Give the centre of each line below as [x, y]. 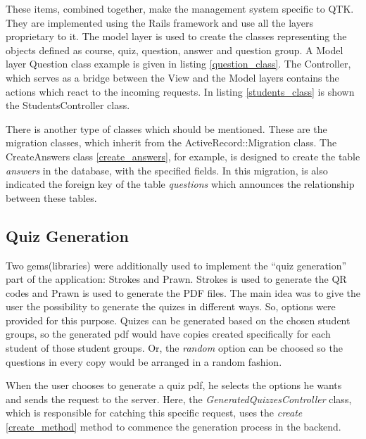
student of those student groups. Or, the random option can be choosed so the [174, 348]
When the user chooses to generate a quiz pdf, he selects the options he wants [174, 385]
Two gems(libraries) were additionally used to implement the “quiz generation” [176, 265]
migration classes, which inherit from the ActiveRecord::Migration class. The [171, 142]
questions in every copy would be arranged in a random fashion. [144, 361]
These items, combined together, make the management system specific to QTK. [180, 8]
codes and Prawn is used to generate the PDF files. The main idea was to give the [183, 292]
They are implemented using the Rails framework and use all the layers [159, 22]
